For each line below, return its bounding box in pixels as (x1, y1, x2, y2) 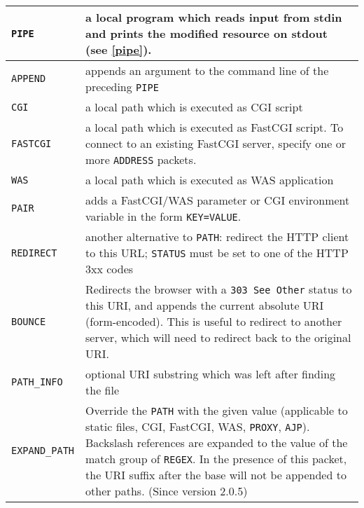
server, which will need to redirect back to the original (85, 329, 351, 345)
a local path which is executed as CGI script (85, 99, 303, 115)
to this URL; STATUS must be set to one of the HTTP (85, 245, 349, 261)
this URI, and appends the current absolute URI (85, 297, 324, 313)
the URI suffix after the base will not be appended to (85, 467, 346, 483)
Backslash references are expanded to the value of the (85, 434, 348, 451)
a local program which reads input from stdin (85, 9, 342, 25)
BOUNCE (11, 315, 46, 327)
